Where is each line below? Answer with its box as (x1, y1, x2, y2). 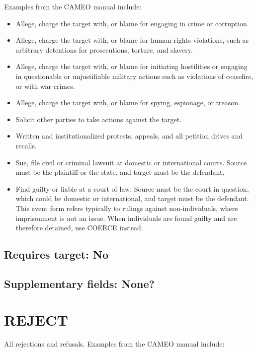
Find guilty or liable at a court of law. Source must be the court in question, (15, 183, 249, 194)
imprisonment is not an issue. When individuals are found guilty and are (15, 212, 237, 223)
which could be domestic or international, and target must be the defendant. (15, 193, 249, 204)
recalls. (15, 140, 37, 150)
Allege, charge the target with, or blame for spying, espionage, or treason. (15, 97, 240, 108)
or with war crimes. (15, 80, 75, 91)
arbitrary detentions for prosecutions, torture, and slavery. (15, 44, 193, 55)
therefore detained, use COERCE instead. (15, 222, 143, 233)
